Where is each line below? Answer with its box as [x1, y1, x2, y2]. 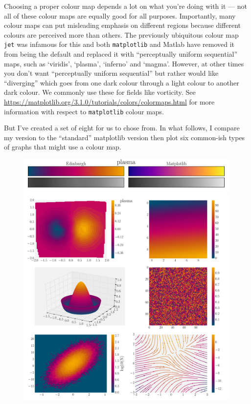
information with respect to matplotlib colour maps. [4, 106, 164, 116]
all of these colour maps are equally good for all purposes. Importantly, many [4, 10, 236, 21]
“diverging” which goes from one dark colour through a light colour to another [4, 77, 239, 87]
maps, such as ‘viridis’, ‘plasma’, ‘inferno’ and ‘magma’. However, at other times [4, 58, 244, 68]
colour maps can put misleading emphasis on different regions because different [4, 20, 241, 30]
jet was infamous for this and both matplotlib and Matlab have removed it [4, 39, 235, 49]
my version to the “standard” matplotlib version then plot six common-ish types [4, 132, 245, 142]
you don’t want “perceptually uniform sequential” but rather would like [4, 68, 219, 78]
